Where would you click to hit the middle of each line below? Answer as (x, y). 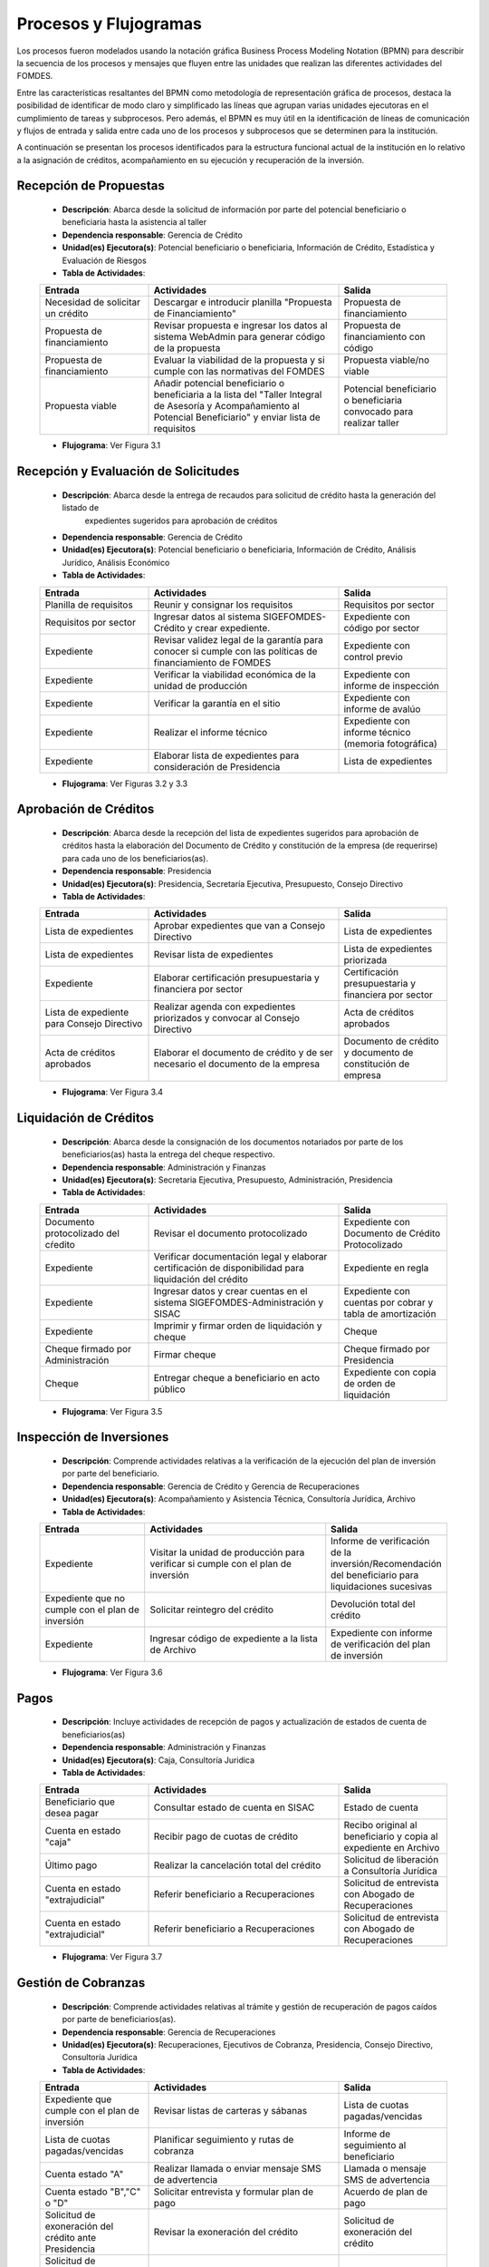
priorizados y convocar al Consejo (227, 1018)
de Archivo (173, 1650)
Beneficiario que (80, 1802)
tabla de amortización (390, 1313)
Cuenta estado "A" (84, 2175)
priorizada (365, 960)
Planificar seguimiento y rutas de (224, 2140)
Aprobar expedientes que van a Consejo (240, 926)
